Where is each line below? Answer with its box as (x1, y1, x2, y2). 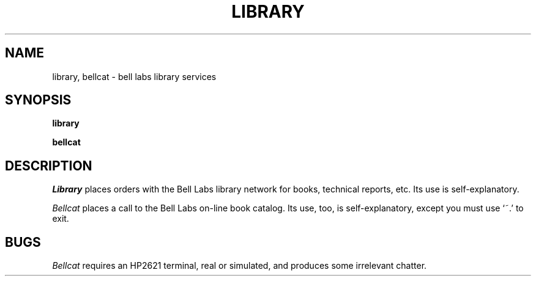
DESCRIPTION (5, 158, 92, 173)
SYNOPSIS (5, 92, 72, 108)
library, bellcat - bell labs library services (52, 71, 217, 82)
